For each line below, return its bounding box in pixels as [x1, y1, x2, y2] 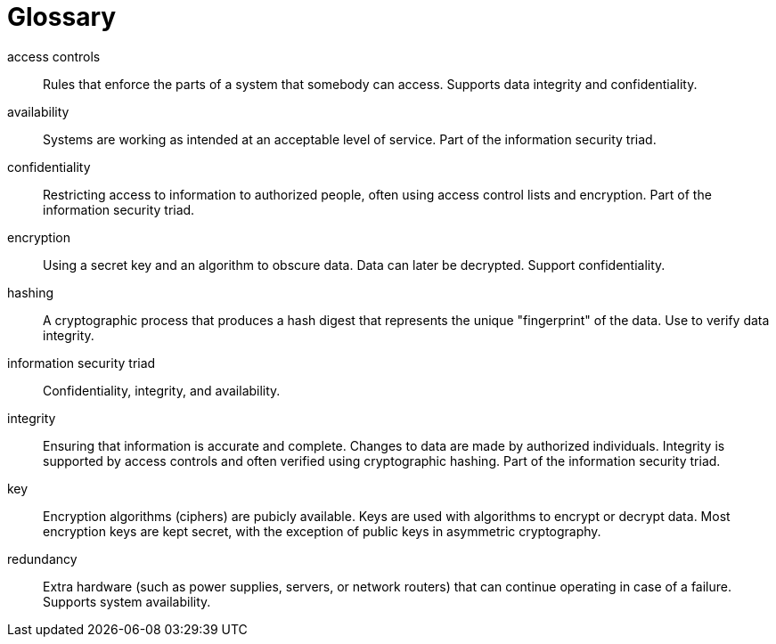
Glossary [7, 2, 117, 32]
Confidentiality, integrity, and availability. [43, 382, 281, 398]
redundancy [7, 550, 78, 567]
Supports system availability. [43, 593, 211, 609]
